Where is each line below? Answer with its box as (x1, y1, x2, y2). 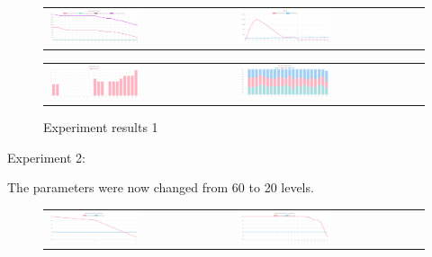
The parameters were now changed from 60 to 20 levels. (7, 178, 314, 197)
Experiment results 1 (43, 118, 158, 137)
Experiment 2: (7, 147, 85, 166)
